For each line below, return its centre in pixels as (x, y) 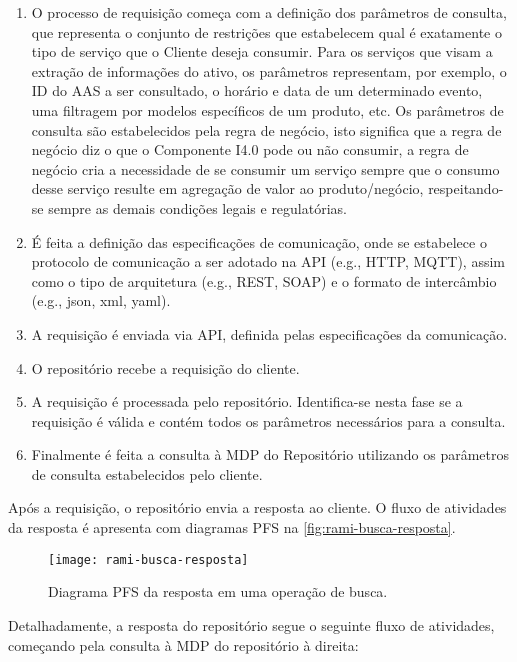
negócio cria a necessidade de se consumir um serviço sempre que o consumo (265, 168)
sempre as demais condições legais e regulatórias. (197, 207)
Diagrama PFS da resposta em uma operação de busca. (218, 591)
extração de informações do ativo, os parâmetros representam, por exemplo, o (269, 70)
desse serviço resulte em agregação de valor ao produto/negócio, (227, 188)
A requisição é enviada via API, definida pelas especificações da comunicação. (269, 333)
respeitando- (466, 188)
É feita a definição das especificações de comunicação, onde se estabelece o (259, 241)
